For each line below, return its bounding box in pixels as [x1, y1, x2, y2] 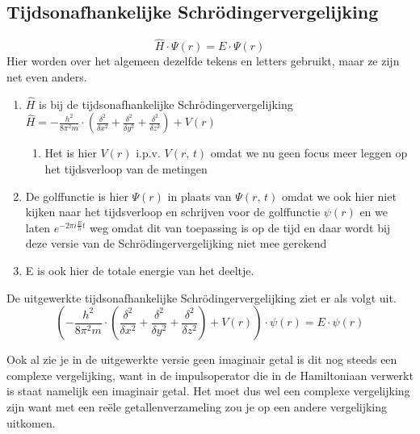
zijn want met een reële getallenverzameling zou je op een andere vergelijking [6, 398, 388, 415]
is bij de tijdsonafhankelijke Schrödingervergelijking [39, 95, 293, 112]
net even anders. [6, 69, 87, 86]
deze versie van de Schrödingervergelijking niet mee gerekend [25, 235, 327, 252]
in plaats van [167, 187, 232, 204]
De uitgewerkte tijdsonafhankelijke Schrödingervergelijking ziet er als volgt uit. [6, 289, 397, 306]
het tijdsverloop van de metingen [44, 161, 208, 177]
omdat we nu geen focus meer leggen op [210, 144, 408, 161]
